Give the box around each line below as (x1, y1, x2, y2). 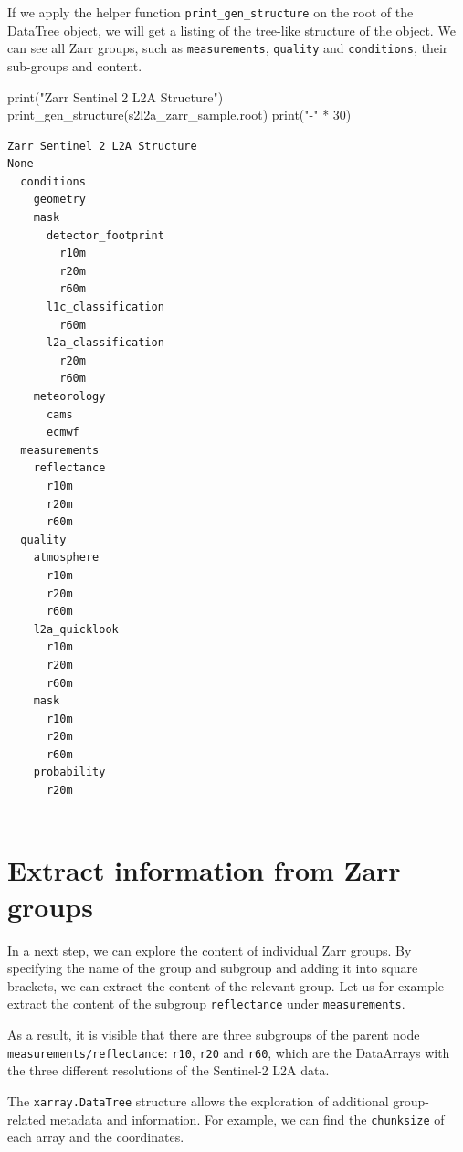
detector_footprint (46, 228, 164, 242)
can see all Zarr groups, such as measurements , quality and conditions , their (7, 38, 448, 58)
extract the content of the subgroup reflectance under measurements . (7, 994, 405, 1013)
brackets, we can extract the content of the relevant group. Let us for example (7, 976, 445, 995)
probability (33, 766, 106, 779)
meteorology (33, 390, 106, 403)
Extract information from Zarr (7, 851, 401, 889)
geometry (33, 193, 86, 206)
